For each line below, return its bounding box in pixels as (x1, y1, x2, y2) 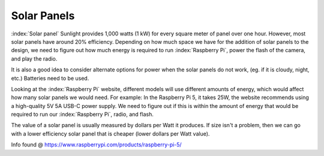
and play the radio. (11, 55, 58, 62)
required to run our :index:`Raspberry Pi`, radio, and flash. (11, 111, 154, 118)
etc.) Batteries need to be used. (11, 74, 89, 82)
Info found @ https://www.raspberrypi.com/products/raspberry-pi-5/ (11, 141, 182, 148)
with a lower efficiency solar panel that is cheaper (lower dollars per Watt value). (11, 130, 210, 137)
